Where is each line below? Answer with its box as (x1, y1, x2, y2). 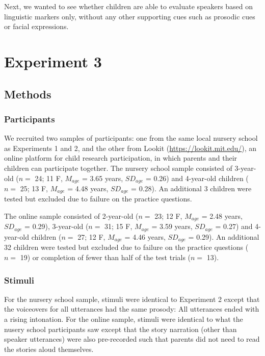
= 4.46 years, (124, 231, 166, 242)
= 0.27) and (215, 221, 253, 232)
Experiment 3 (4, 50, 102, 71)
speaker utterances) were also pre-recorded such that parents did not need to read (4, 334, 260, 344)
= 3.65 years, (82, 172, 123, 183)
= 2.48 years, (201, 211, 243, 221)
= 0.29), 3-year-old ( (24, 221, 89, 232)
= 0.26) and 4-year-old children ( (145, 172, 249, 183)
